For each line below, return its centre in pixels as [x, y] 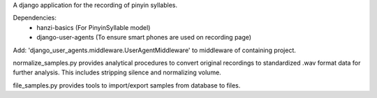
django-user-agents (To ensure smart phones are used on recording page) [144, 38]
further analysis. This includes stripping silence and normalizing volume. [117, 72]
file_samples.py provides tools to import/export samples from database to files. [127, 85]
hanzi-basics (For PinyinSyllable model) [94, 27]
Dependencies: [35, 18]
